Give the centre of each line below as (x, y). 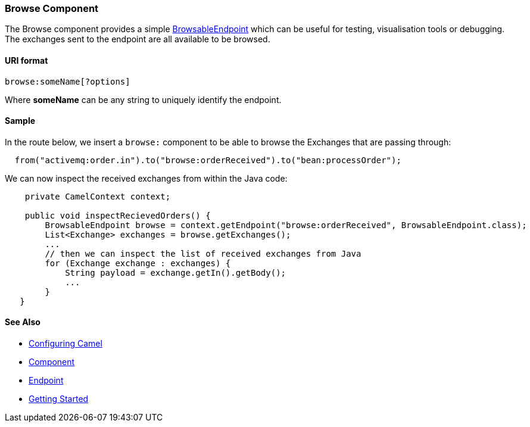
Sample (20, 121)
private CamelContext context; (98, 196)
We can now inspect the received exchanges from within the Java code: (146, 178)
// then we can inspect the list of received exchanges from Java (203, 253)
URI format (26, 60)
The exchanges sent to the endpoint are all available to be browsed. (138, 39)
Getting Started (59, 399)
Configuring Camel (66, 344)
